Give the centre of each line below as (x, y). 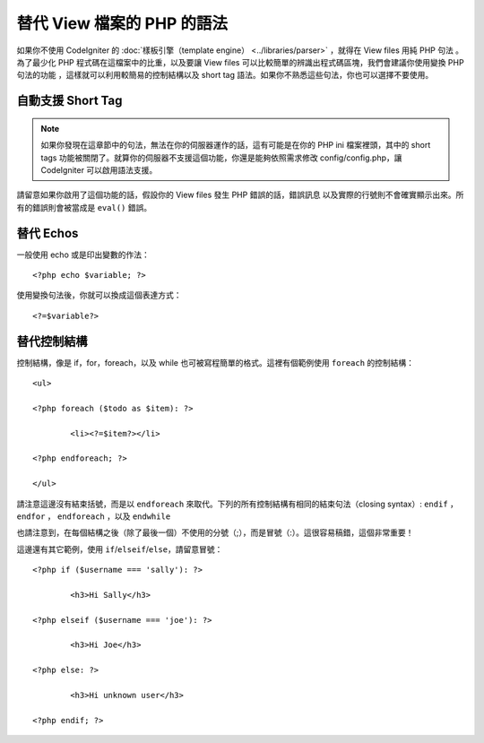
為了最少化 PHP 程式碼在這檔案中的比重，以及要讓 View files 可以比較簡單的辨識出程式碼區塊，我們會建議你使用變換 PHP (241, 62)
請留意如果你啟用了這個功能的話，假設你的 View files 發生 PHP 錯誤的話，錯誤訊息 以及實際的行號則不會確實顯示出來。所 (240, 195)
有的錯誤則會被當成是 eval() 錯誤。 (84, 207)
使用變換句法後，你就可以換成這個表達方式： (99, 295)
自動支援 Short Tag (69, 101)
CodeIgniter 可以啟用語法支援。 (99, 169)
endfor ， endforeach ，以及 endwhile (94, 516)
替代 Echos (48, 233)
